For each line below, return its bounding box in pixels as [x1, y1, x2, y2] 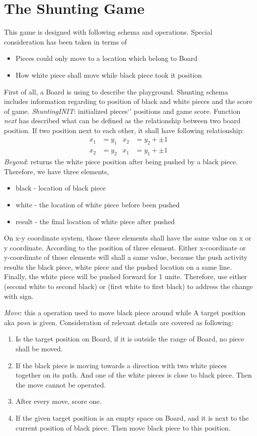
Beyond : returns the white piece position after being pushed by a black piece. [4, 156, 238, 167]
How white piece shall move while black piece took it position [15, 69, 202, 80]
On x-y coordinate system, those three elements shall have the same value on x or [4, 233, 252, 243]
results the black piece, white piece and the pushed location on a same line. [4, 261, 232, 272]
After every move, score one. [15, 396, 102, 406]
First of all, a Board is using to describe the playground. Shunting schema [4, 86, 228, 97]
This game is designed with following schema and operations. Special [4, 27, 213, 37]
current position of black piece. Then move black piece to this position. [15, 422, 231, 433]
